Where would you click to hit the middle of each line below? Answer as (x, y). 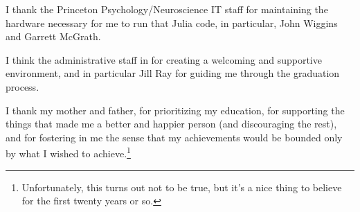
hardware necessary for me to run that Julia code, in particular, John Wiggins (172, 23)
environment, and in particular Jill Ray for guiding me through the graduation (173, 73)
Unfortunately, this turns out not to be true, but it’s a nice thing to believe (182, 187)
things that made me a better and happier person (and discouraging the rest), (171, 124)
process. (22, 86)
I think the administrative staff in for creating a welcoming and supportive (164, 59)
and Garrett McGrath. (53, 36)
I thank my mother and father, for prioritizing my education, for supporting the (175, 110)
